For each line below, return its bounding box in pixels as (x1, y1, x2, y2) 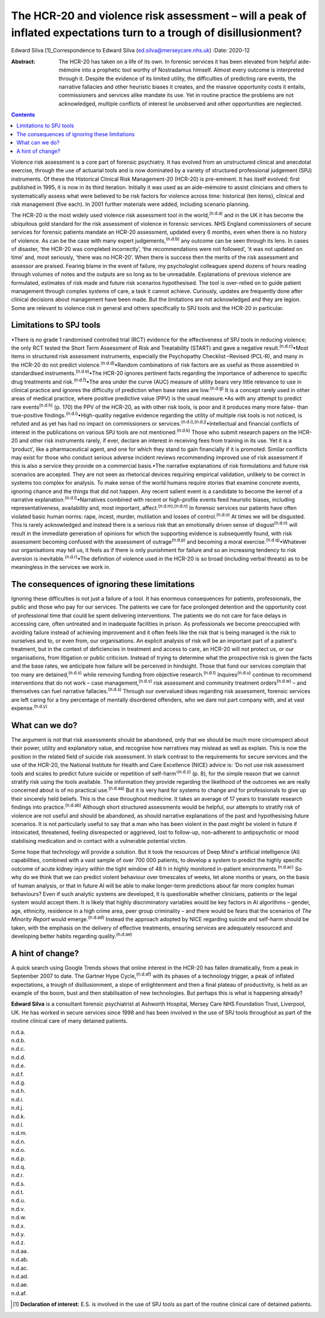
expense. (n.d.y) (11, 703, 48, 712)
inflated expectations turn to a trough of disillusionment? (11, 26, 302, 39)
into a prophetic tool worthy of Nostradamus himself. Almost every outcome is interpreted (81, 66, 304, 73)
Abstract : (11, 58, 36, 65)
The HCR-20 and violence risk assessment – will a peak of (11, 9, 307, 22)
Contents (11, 111, 36, 119)
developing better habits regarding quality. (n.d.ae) (11, 931, 132, 939)
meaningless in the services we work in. (11, 564, 111, 571)
